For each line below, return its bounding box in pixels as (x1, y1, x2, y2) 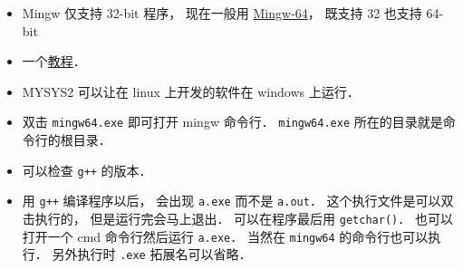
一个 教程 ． (22, 52, 86, 71)
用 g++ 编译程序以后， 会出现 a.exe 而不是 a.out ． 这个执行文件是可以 (22, 191, 441, 210)
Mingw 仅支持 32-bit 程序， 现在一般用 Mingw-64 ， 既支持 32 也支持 (22, 4, 422, 22)
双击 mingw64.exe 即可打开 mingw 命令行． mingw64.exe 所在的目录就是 (22, 112, 443, 131)
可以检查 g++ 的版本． (22, 160, 152, 179)
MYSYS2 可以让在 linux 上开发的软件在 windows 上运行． (22, 82, 360, 101)
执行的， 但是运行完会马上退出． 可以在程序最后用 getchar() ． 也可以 (34, 208, 453, 227)
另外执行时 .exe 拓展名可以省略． (52, 245, 252, 264)
